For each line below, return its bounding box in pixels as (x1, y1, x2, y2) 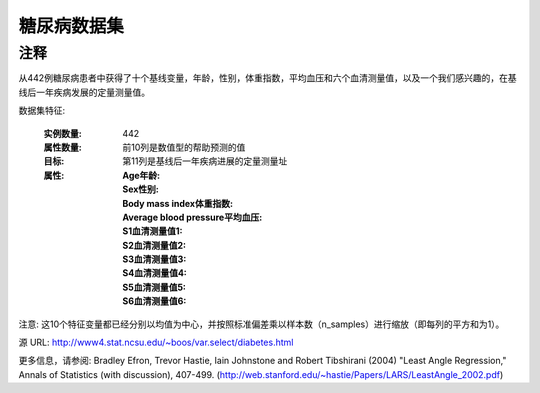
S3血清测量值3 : (122, 253, 187, 265)
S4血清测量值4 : (122, 267, 187, 279)
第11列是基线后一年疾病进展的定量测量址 (122, 155, 288, 167)
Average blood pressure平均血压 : (122, 211, 263, 223)
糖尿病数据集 (18, 15, 125, 37)
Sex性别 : (122, 183, 160, 195)
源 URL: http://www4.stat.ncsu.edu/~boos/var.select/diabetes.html (18, 336, 294, 349)
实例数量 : (43, 127, 82, 139)
